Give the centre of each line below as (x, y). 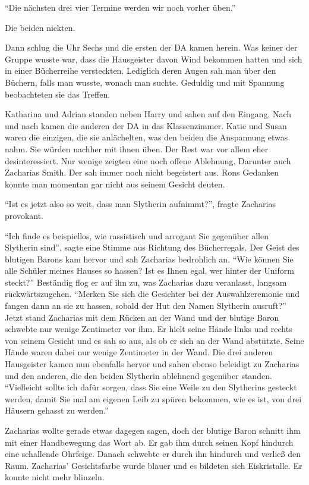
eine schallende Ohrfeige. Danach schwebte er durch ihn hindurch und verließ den (153, 454)
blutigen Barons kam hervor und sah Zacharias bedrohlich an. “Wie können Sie (149, 259)
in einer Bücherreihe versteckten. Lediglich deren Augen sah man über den (141, 71)
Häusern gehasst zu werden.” (57, 410)
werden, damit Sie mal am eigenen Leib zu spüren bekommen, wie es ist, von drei (153, 398)
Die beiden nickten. (40, 27)
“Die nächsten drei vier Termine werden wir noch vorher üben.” (120, 7)
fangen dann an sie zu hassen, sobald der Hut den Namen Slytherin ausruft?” (146, 306)
